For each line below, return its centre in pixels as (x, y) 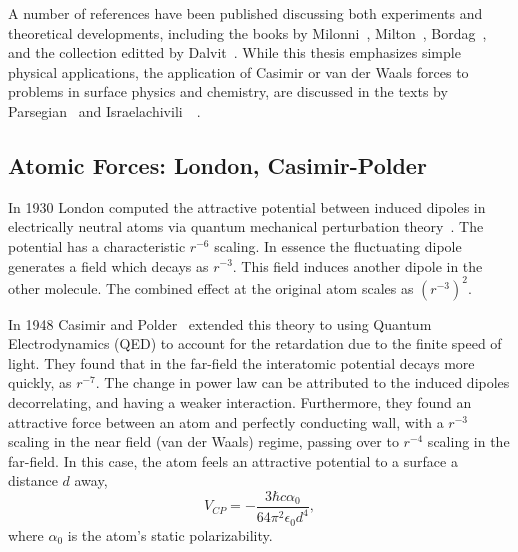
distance (33, 480)
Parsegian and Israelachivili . (104, 110)
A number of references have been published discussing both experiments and (245, 13)
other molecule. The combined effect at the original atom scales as (211, 287)
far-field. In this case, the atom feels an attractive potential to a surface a (233, 460)
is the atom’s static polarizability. (170, 534)
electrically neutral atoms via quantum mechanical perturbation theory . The (246, 226)
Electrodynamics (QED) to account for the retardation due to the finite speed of (255, 343)
